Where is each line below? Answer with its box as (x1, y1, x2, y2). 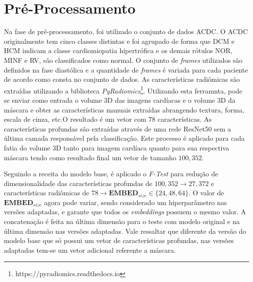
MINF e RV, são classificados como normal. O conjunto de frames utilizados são (4, 55, 243, 65)
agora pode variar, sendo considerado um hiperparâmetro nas (44, 197, 227, 207)
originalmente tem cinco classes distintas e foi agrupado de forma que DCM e (4, 36, 235, 46)
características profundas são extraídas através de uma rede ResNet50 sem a (4, 123, 231, 133)
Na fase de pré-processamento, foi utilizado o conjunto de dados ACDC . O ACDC (4, 26, 248, 37)
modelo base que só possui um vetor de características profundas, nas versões (4, 235, 234, 245)
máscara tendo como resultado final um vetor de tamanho (4, 152, 177, 162)
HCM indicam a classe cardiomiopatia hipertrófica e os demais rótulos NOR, (4, 45, 233, 56)
